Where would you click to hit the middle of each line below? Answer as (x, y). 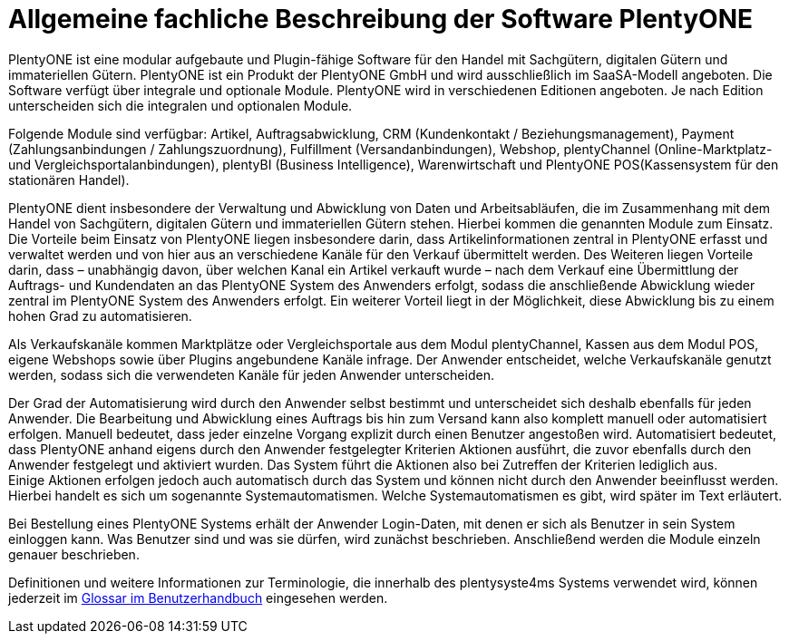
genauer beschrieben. (74, 554)
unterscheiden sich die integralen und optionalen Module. (180, 105)
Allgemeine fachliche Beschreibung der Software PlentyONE (381, 19)
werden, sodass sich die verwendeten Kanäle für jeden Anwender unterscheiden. (251, 374)
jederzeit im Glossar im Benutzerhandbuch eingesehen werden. (198, 597)
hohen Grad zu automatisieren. (100, 316)
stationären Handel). (69, 180)
